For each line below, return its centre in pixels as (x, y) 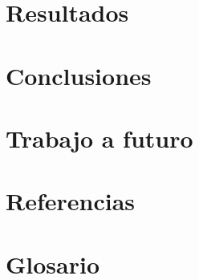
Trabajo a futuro (99, 138)
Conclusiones (79, 75)
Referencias (71, 201)
